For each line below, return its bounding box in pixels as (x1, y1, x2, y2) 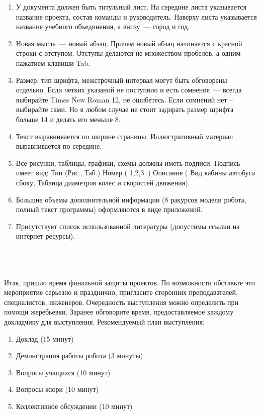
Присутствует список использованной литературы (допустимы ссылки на (16, 221, 240, 231)
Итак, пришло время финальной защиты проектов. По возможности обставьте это (4, 277, 255, 287)
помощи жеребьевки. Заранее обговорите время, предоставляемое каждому (4, 306, 234, 317)
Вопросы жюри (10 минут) (16, 384, 99, 394)
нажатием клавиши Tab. (16, 57, 91, 68)
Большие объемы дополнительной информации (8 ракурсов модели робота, (16, 194, 246, 204)
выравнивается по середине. (16, 141, 102, 151)
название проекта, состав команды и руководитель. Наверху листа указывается (16, 11, 257, 22)
